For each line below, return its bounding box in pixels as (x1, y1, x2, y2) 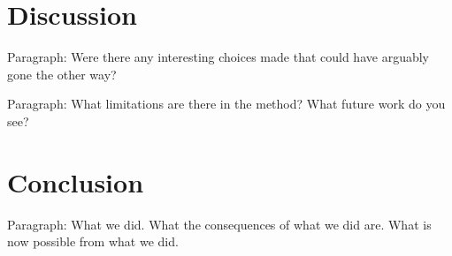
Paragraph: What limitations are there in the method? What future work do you (7, 94, 446, 113)
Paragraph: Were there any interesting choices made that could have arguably (7, 48, 429, 66)
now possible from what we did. (7, 232, 179, 251)
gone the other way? (7, 64, 117, 83)
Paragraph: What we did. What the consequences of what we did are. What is (7, 215, 432, 233)
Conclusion (7, 163, 144, 200)
